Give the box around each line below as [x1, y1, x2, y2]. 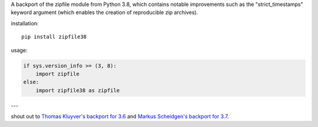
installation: [11, 19, 39, 26]
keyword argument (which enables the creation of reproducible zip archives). [11, 9, 198, 16]
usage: [11, 46, 28, 54]
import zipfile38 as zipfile [35, 87, 120, 93]
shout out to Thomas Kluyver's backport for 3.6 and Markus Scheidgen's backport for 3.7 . [11, 113, 229, 120]
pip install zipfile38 [21, 34, 87, 41]
